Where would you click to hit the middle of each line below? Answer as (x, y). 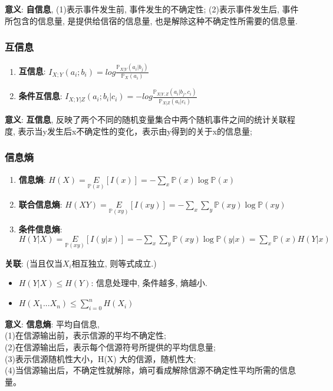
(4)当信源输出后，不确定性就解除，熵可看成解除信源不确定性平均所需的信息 (150, 370)
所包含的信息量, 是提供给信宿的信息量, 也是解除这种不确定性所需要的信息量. (151, 20)
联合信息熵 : (40, 204)
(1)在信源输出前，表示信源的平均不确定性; (85, 335)
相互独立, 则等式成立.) (114, 263)
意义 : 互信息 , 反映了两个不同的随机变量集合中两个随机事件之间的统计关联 (146, 119)
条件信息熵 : (40, 229)
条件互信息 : (40, 96)
